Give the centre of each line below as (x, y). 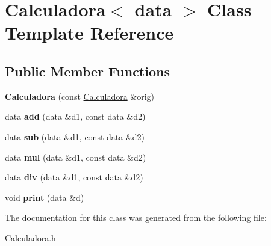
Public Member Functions (87, 71)
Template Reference (89, 33)
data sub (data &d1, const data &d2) (75, 136)
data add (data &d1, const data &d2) (75, 116)
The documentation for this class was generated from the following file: (136, 217)
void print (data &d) (45, 197)
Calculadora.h (30, 237)
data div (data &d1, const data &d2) (74, 177)
